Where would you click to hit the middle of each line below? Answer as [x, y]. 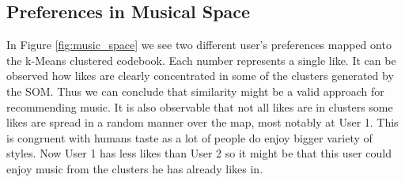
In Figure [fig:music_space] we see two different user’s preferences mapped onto [199, 45]
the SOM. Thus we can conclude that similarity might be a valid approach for [195, 91]
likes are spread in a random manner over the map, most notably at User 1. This [202, 122]
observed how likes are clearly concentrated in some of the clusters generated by [200, 76]
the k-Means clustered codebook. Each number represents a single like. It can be [201, 60]
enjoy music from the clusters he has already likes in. [135, 168]
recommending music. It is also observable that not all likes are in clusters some [200, 106]
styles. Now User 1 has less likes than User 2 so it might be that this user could [199, 153]
